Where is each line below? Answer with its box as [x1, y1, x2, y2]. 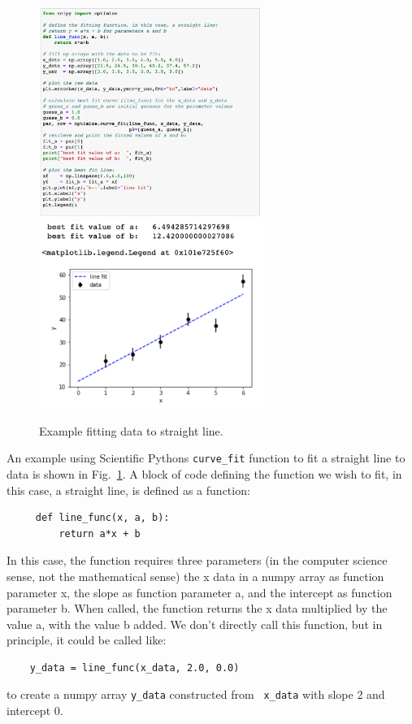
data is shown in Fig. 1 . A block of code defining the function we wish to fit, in [7, 465, 402, 482]
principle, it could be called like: [7, 631, 167, 648]
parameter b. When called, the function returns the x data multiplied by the [7, 600, 388, 617]
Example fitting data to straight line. [39, 422, 223, 439]
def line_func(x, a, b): [35, 512, 170, 524]
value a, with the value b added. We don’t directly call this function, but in [7, 615, 383, 632]
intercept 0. [7, 702, 63, 719]
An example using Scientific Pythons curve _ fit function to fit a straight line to [7, 449, 405, 466]
